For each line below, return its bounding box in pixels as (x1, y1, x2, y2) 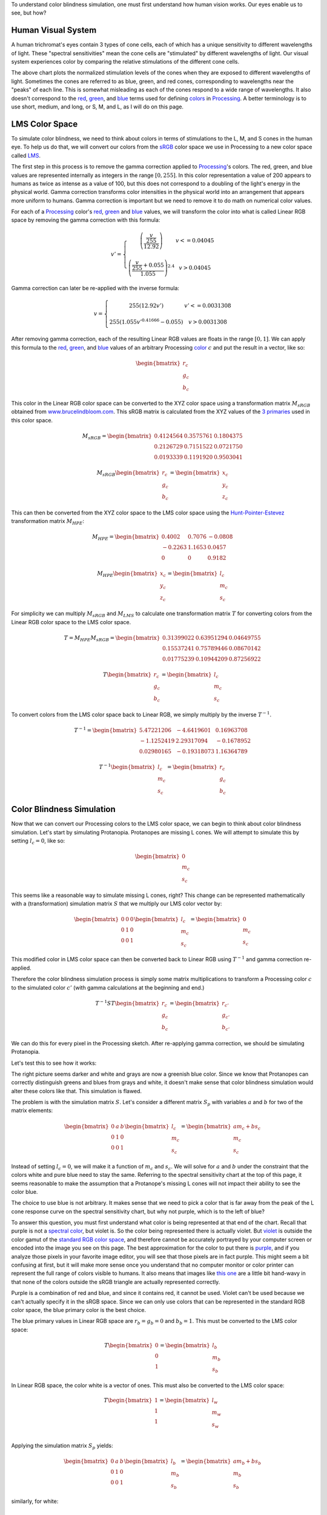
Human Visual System (11, 25, 97, 36)
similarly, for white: (11, 1497, 59, 1505)
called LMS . (11, 151, 41, 159)
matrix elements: (11, 1107, 53, 1114)
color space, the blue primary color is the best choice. (11, 1306, 147, 1313)
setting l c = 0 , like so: (11, 837, 65, 846)
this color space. (11, 416, 53, 424)
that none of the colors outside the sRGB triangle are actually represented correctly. (11, 1278, 220, 1285)
